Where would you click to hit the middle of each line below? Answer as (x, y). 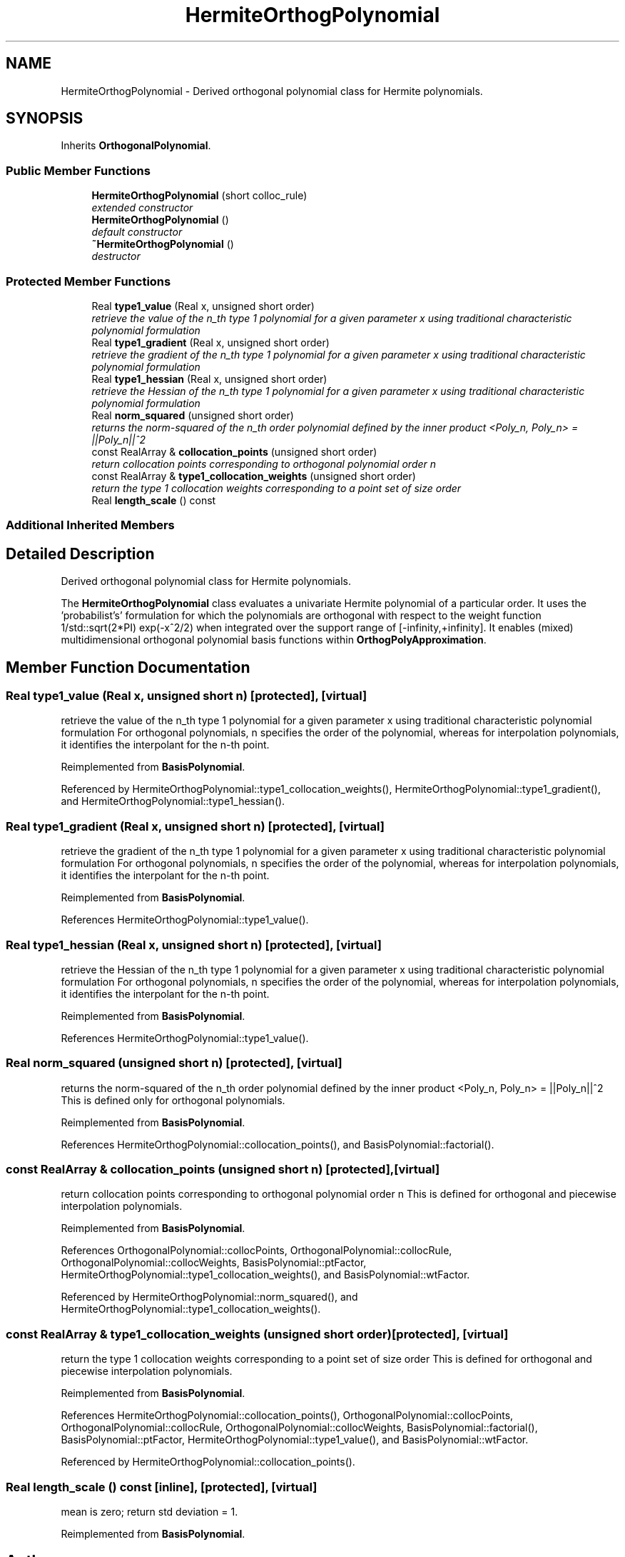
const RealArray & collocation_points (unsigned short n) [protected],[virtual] (223, 1169)
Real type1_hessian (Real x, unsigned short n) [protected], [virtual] (194, 945)
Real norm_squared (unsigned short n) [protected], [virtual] (174, 1063)
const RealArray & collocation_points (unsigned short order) (234, 451)
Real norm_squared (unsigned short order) (193, 415)
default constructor (137, 232)
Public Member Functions (78, 170)
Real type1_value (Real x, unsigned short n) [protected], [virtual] (187, 696)
